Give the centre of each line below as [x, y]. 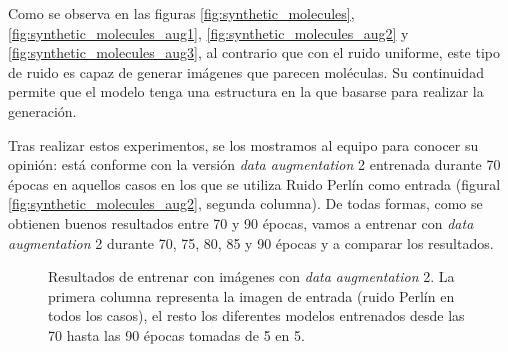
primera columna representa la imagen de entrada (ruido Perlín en [251, 295]
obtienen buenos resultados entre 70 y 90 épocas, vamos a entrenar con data [241, 222]
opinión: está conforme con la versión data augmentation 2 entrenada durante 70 [254, 164]
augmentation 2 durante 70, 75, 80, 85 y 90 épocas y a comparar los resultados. [251, 242]
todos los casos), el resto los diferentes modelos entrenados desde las [256, 315]
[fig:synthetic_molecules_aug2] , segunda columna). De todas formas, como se [245, 203]
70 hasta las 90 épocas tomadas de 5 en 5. [176, 334]
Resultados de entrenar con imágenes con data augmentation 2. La [251, 276]
